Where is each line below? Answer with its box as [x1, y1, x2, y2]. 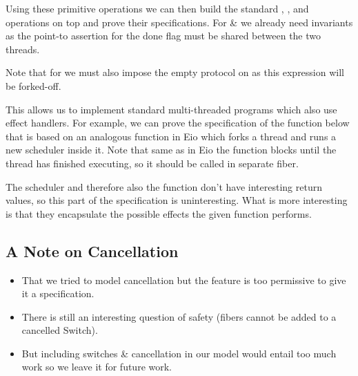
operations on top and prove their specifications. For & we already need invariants [6, 15, 353, 29]
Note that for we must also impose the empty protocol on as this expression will [6, 65, 344, 79]
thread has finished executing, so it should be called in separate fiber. [6, 156, 299, 170]
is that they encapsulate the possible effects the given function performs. [6, 206, 312, 220]
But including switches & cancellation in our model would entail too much [21, 346, 337, 360]
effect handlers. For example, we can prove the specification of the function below [6, 115, 350, 130]
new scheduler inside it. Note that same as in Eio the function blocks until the [6, 142, 337, 157]
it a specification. [21, 286, 95, 301]
